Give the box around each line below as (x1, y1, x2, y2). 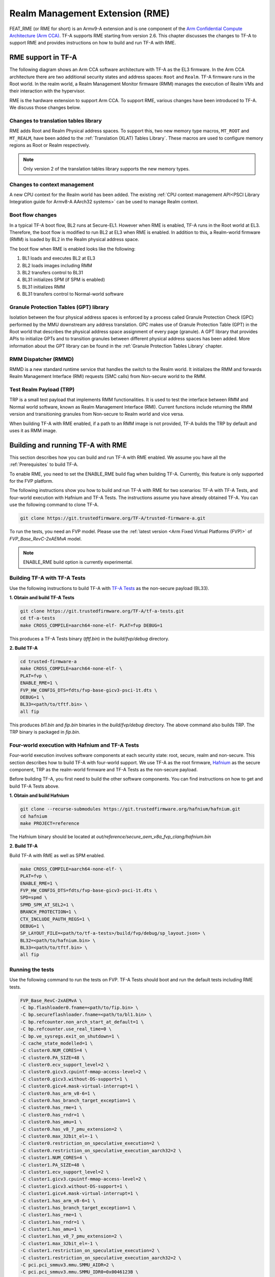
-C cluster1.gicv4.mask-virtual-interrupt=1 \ (20, 1191, 139, 1196)
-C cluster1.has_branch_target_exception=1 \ (20, 1204, 136, 1211)
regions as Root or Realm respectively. (9, 142, 90, 148)
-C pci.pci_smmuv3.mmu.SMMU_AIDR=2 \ (20, 1262, 115, 1268)
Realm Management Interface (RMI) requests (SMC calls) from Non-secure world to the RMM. (9, 373, 206, 380)
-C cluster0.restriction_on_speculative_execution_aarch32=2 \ (20, 1147, 182, 1153)
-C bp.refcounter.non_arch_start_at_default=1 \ (20, 1019, 144, 1025)
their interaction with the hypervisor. (9, 88, 86, 94)
